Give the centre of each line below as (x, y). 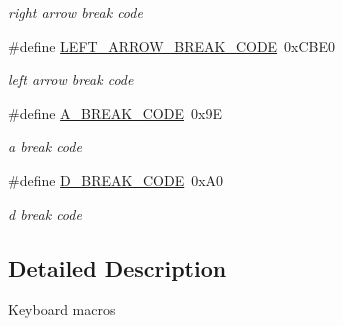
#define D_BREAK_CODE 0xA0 (116, 179)
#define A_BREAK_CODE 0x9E (115, 112)
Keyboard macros (62, 309)
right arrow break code (75, 12)
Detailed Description (117, 267)
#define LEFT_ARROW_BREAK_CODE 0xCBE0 (172, 45)
